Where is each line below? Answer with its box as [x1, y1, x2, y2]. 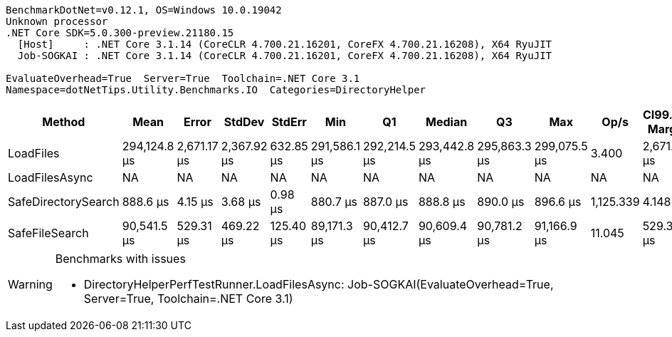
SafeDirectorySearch [8, 195, 120, 209]
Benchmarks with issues [55, 252, 186, 266]
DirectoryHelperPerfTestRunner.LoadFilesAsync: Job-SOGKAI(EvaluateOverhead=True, [83, 277, 554, 291]
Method [42, 115, 85, 129]
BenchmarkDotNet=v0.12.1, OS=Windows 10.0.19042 [6, 4, 282, 16]
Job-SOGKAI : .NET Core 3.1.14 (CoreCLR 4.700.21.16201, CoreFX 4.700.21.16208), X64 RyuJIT [17, 50, 552, 61]
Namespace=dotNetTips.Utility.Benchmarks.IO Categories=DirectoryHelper [6, 84, 426, 95]
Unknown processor [6, 16, 108, 27]
